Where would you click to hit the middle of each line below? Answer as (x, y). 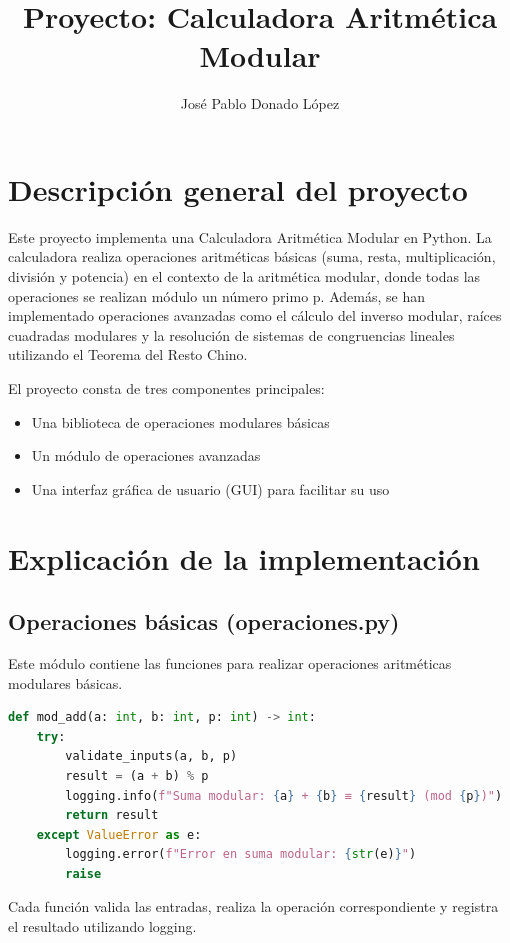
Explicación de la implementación (244, 557)
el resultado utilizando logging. (102, 926)
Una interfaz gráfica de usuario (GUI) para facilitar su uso (210, 488)
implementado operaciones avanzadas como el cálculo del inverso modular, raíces (255, 315)
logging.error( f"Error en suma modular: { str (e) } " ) (241, 854)
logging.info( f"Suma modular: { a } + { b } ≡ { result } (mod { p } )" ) (284, 795)
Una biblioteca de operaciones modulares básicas (180, 421)
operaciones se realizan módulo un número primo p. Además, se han (216, 295)
